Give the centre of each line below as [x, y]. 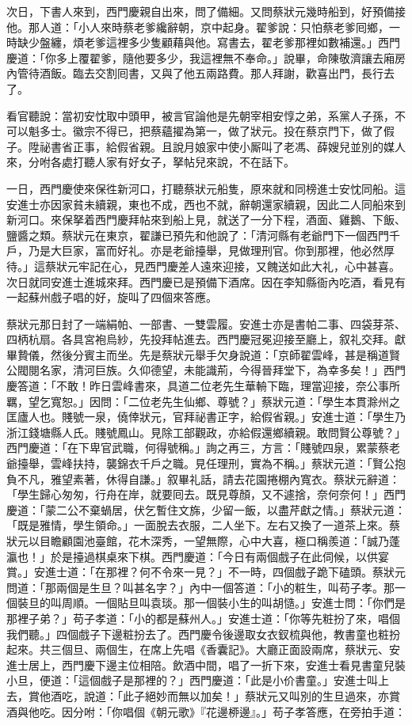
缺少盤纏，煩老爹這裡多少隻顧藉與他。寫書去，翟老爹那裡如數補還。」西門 [208, 42]
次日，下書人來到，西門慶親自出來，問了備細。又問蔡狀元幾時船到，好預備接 [206, 11]
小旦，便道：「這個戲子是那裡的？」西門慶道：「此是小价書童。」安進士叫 [192, 680]
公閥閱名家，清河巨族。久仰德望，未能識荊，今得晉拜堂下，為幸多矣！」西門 [206, 370]
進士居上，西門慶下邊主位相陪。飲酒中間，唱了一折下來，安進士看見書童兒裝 [206, 664]
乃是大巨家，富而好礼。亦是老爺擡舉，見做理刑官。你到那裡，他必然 [206, 251]
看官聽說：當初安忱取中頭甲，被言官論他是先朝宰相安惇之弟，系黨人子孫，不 [206, 115]
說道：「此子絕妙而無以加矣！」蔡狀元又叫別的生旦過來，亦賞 [242, 695]
